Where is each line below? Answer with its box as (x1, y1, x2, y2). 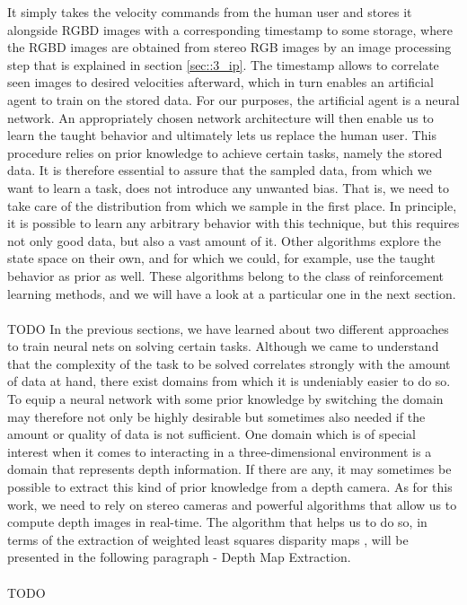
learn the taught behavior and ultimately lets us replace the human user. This (7, 126, 437, 145)
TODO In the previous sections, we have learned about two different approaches (7, 319, 449, 338)
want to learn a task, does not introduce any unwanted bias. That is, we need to (7, 178, 449, 197)
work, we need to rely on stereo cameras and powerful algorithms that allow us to (7, 495, 457, 513)
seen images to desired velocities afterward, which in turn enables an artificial (7, 73, 435, 92)
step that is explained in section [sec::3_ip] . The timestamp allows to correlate (7, 55, 439, 74)
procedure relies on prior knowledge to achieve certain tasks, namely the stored (7, 143, 443, 162)
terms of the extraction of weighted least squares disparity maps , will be (7, 530, 409, 548)
